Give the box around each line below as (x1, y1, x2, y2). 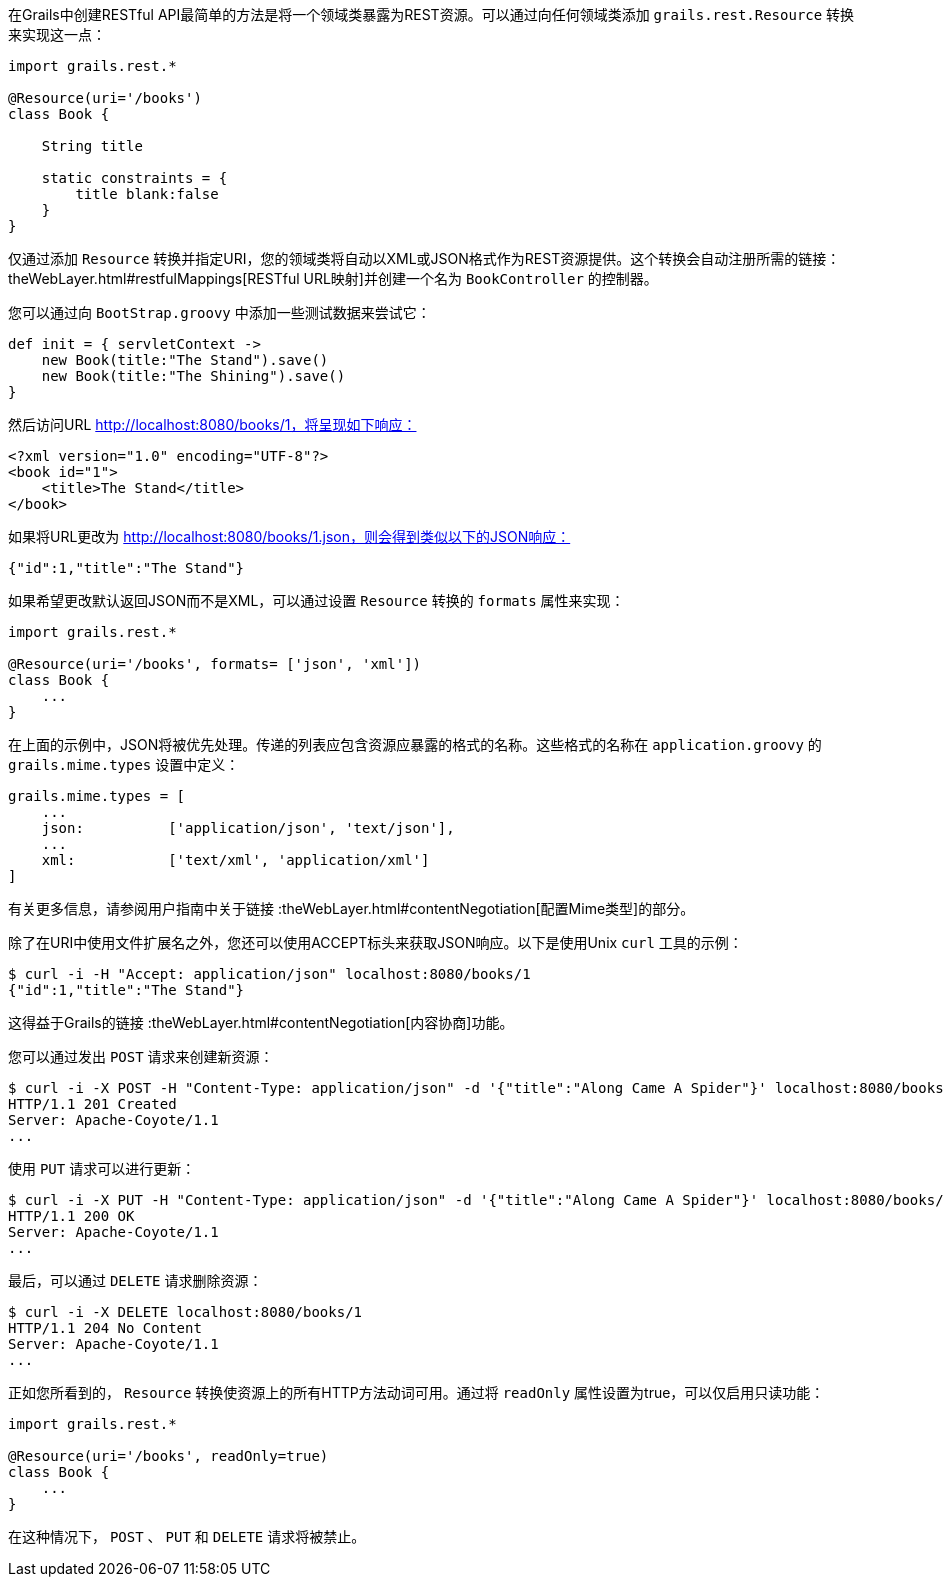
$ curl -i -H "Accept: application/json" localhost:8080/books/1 (8, 966, 531, 982)
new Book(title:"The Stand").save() (41, 352, 329, 368)
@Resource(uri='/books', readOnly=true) (8, 1448, 329, 1464)
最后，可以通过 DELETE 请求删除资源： (8, 1272, 263, 1289)
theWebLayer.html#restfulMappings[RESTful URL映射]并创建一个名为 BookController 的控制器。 (8, 270, 658, 287)
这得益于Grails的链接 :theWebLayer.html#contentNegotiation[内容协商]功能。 (8, 1014, 514, 1031)
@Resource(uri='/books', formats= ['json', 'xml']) (8, 656, 422, 672)
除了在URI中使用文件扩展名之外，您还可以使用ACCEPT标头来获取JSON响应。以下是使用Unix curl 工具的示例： (8, 934, 743, 951)
